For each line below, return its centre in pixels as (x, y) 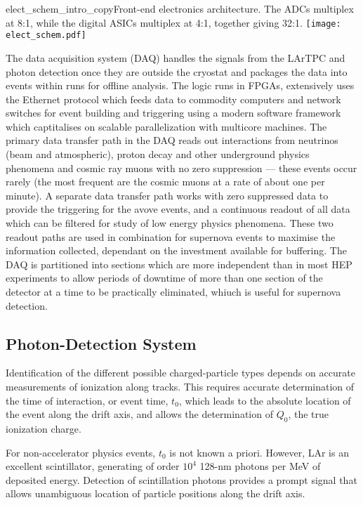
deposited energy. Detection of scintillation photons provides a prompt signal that (181, 479)
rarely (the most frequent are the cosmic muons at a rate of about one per (165, 182)
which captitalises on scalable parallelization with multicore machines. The (166, 126)
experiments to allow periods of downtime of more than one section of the (164, 278)
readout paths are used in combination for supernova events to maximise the (171, 236)
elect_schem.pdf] (46, 35)
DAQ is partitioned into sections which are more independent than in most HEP (179, 264)
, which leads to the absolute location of (265, 400)
